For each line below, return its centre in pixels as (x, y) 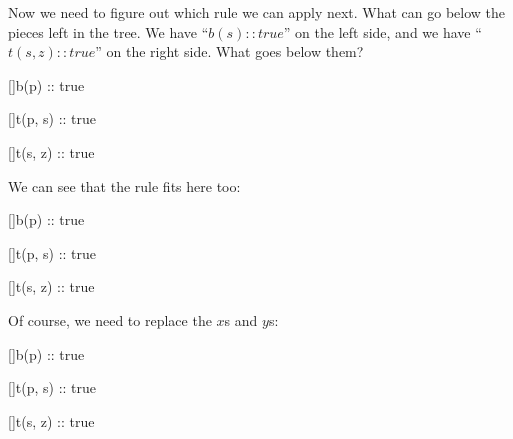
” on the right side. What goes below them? (229, 51)
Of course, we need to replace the (110, 319)
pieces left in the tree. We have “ (108, 31)
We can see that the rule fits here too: (124, 185)
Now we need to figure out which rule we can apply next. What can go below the (257, 12)
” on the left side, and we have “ (382, 31)
